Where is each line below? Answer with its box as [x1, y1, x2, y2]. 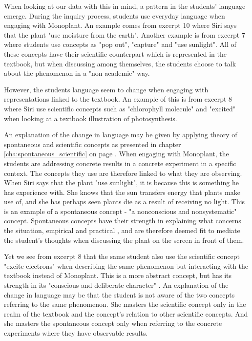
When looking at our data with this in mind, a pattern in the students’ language [4, 1, 246, 11]
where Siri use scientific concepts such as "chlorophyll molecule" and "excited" [4, 103, 236, 113]
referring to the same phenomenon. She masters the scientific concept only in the [4, 299, 246, 309]
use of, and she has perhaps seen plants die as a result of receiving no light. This [4, 196, 245, 207]
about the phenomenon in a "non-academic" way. [4, 68, 150, 78]
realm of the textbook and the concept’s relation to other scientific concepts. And [4, 308, 248, 319]
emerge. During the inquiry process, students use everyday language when [4, 10, 225, 21]
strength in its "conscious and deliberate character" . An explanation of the [4, 280, 229, 290]
